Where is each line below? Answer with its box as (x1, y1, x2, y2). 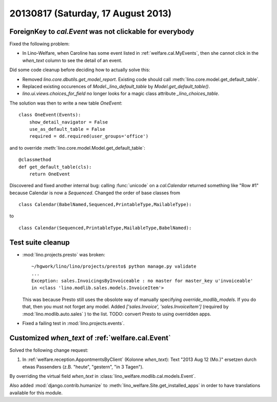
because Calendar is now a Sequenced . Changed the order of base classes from (9, 190, 181, 196)
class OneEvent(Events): (18, 112, 81, 118)
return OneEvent (29, 171, 70, 177)
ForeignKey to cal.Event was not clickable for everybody (9, 27, 194, 36)
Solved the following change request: (9, 347, 89, 353)
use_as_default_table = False (29, 126, 105, 132)
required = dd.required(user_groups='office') (29, 133, 149, 139)
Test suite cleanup (9, 238, 70, 247)
